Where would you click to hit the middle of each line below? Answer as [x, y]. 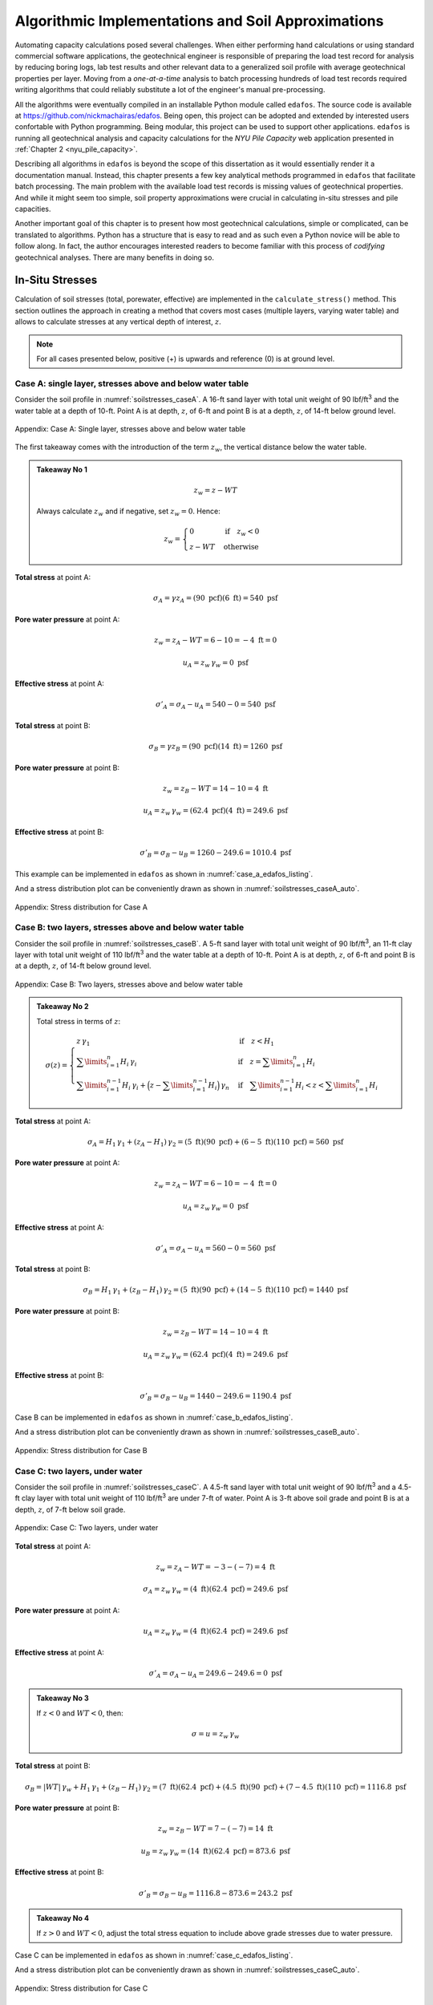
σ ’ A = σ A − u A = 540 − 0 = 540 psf [215, 706]
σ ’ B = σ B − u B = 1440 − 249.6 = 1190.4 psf [216, 1397]
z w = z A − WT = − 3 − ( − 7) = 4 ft [216, 1568]
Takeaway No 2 [63, 1007]
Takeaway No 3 [63, 1698]
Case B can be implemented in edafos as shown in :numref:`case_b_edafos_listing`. [154, 1418]
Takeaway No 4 [63, 1918]
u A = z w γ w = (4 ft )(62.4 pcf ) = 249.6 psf [216, 1632]
